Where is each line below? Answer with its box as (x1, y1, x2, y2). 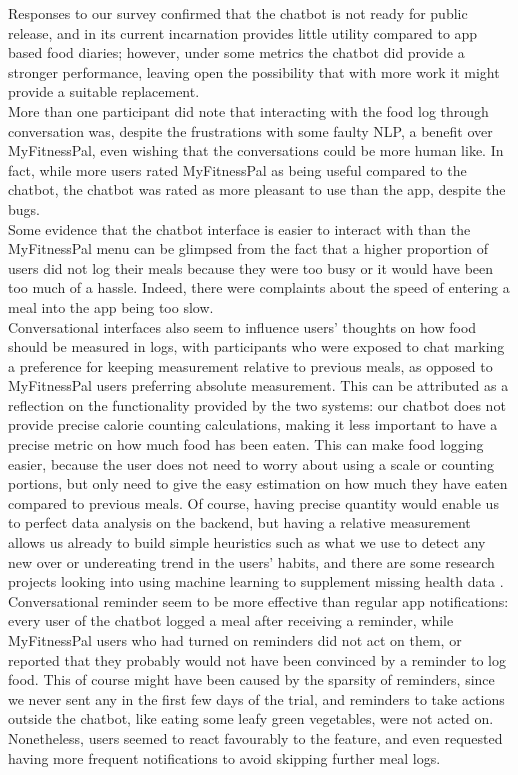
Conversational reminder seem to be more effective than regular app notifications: (8, 590, 509, 611)
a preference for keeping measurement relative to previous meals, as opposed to (8, 355, 493, 376)
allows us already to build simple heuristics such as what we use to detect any (8, 532, 486, 553)
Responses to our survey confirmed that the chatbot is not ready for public (8, 3, 468, 23)
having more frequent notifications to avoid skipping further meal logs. (8, 747, 441, 768)
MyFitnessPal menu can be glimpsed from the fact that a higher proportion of (8, 238, 488, 259)
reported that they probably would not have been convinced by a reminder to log (8, 649, 507, 670)
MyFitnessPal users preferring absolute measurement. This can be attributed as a (8, 375, 509, 396)
